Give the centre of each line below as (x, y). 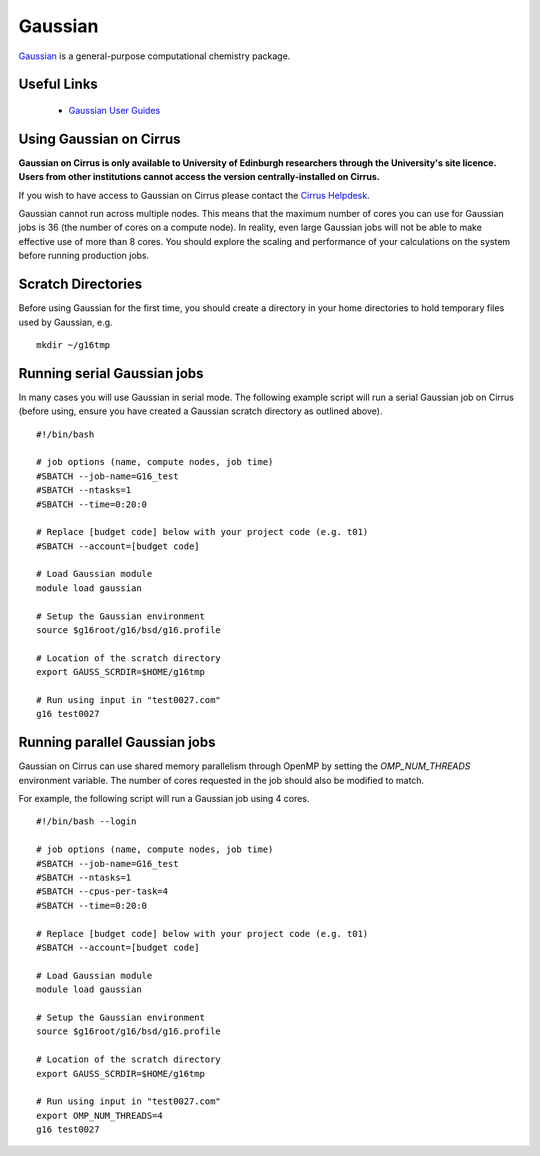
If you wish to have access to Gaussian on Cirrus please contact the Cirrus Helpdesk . (194, 195)
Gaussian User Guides (114, 110)
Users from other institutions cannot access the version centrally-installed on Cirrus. (199, 177)
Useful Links (58, 84)
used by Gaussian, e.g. (66, 322)
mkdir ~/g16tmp (73, 344)
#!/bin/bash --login (86, 821)
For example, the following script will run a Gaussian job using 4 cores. (164, 799)
